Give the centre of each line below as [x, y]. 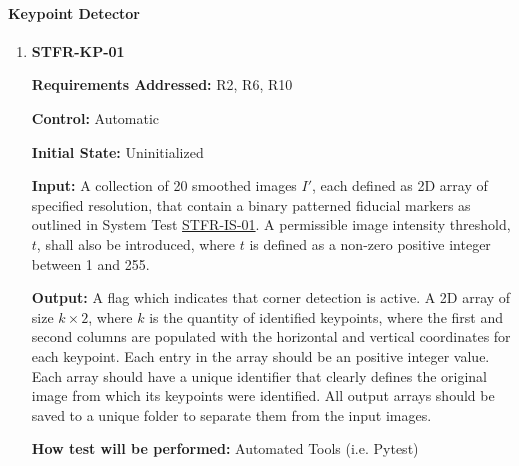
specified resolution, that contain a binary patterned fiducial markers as [251, 204]
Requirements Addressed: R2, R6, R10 [162, 84]
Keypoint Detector [74, 12]
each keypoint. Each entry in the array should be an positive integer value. [260, 355]
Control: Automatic [95, 117]
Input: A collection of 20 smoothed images [164, 185]
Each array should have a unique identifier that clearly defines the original [259, 375]
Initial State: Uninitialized [117, 151]
